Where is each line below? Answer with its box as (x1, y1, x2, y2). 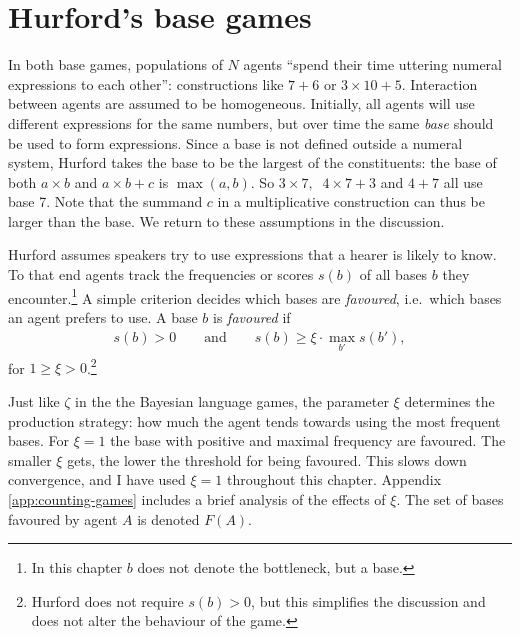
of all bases (359, 264, 428, 285)
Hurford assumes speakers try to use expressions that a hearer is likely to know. (8, 244, 497, 265)
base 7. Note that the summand (8, 191, 203, 212)
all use (443, 171, 483, 192)
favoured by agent (8, 508, 118, 529)
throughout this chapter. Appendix (226, 469, 442, 490)
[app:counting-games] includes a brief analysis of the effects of (8, 488, 386, 509)
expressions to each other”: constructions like (8, 73, 284, 94)
